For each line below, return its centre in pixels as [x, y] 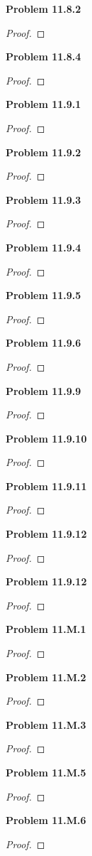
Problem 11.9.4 [44, 247]
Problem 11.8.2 [44, 9]
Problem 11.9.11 [46, 486]
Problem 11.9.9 [44, 390]
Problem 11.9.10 [46, 438]
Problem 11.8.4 [44, 56]
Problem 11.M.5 [46, 772]
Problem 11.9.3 [44, 199]
